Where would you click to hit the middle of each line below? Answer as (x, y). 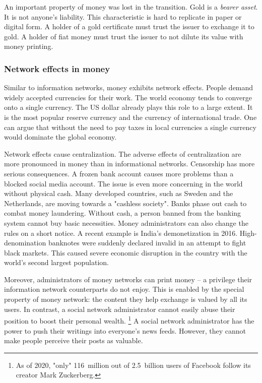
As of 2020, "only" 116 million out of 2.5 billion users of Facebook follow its (133, 365)
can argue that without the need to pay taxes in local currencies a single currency (130, 127)
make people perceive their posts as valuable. (74, 340)
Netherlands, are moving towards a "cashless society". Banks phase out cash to (125, 203)
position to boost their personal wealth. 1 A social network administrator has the (129, 320)
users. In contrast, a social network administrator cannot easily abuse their (120, 309)
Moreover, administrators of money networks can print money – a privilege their (128, 279)
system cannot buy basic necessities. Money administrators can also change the (126, 222)
